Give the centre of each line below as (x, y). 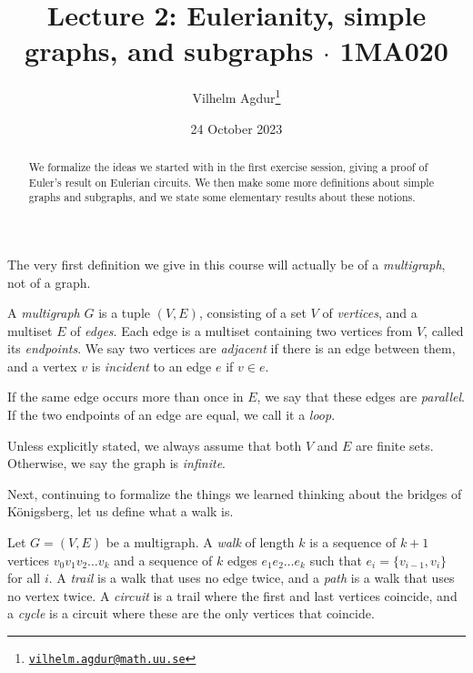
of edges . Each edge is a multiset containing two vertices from (242, 330)
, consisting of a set (252, 313)
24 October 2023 (236, 128)
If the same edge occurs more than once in (126, 397)
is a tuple (124, 313)
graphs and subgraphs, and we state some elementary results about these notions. (222, 197)
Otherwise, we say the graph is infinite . (116, 463)
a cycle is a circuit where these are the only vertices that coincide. (191, 613)
